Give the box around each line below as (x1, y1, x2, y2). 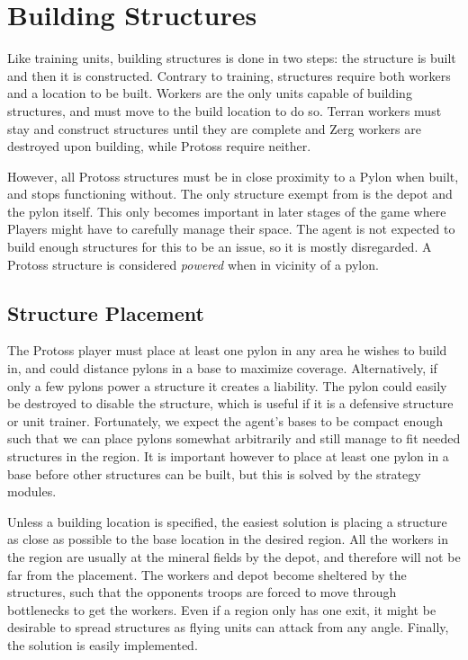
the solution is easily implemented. (7, 635, 198, 654)
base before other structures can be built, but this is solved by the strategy (7, 464, 421, 483)
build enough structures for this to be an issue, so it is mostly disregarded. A (7, 237, 432, 256)
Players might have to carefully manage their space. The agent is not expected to (7, 219, 455, 238)
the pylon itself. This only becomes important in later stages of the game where (7, 201, 446, 220)
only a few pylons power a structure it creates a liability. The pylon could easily (7, 376, 447, 395)
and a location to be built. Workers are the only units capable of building (7, 84, 412, 103)
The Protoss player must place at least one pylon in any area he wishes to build (7, 341, 447, 360)
